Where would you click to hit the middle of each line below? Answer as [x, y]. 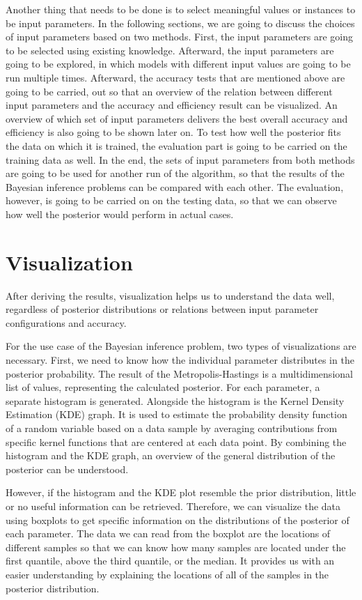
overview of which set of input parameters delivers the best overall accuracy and [177, 118]
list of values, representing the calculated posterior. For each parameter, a [163, 387]
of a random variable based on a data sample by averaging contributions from [172, 428]
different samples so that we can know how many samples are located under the [176, 547]
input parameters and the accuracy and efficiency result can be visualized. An [172, 105]
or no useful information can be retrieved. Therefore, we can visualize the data [173, 506]
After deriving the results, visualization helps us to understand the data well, [170, 295]
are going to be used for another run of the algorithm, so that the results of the [175, 173]
